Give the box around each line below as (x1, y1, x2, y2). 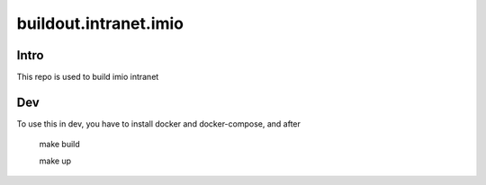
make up (39, 155, 72, 166)
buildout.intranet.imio (16, 13, 184, 33)
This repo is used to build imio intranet (16, 72, 159, 83)
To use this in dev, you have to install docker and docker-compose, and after (16, 118, 301, 129)
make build (39, 139, 80, 150)
